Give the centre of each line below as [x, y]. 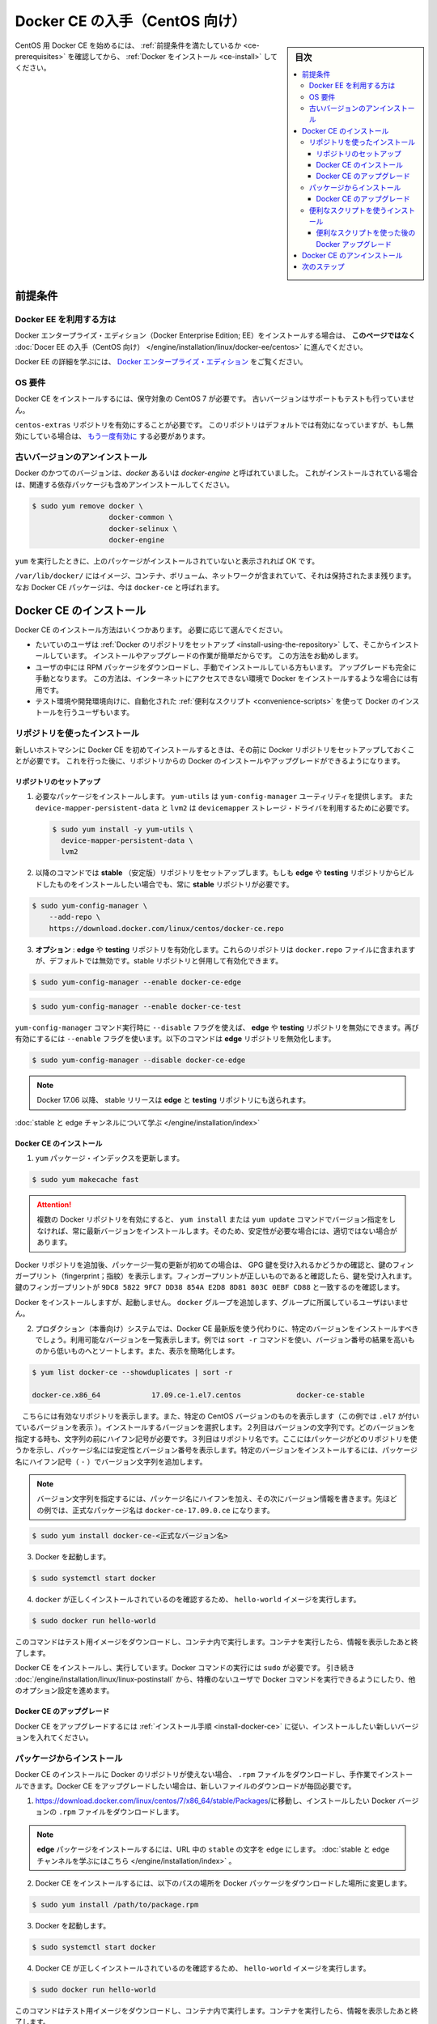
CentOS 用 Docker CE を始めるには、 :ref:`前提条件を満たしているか [128, 45]
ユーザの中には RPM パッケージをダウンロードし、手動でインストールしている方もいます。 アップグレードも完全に [226, 667]
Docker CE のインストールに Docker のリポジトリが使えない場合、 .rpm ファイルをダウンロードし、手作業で [196, 1775]
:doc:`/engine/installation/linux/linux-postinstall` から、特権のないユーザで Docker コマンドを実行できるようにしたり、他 [215, 1679]
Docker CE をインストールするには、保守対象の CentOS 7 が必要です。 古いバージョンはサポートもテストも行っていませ [215, 399]
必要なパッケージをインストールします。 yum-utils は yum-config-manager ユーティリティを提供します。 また [224, 797]
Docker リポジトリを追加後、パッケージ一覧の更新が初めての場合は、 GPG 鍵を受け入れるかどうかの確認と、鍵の [204, 1265]
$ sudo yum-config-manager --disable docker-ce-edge [139, 1060]
